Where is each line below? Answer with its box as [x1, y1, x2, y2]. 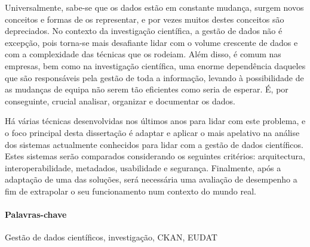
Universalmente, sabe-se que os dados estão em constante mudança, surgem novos [5, 1, 304, 13]
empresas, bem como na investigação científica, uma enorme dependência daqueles [5, 59, 306, 72]
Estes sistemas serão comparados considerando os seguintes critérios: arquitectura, [5, 150, 306, 162]
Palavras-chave [5, 208, 67, 221]
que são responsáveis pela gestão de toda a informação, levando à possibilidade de [5, 71, 304, 84]
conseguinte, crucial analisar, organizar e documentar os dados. [5, 94, 235, 107]
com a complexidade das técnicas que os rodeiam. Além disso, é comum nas [5, 48, 281, 60]
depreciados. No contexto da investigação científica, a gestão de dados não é [5, 24, 283, 37]
